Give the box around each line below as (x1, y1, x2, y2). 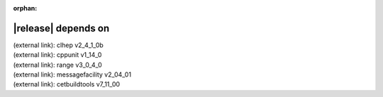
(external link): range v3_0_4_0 (13, 60, 102, 69)
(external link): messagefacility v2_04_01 (13, 70, 131, 79)
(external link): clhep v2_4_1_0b (13, 41, 104, 49)
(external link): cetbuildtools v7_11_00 (13, 80, 121, 89)
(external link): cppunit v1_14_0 (13, 51, 102, 59)
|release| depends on (13, 22, 110, 34)
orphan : (13, 4, 38, 12)
